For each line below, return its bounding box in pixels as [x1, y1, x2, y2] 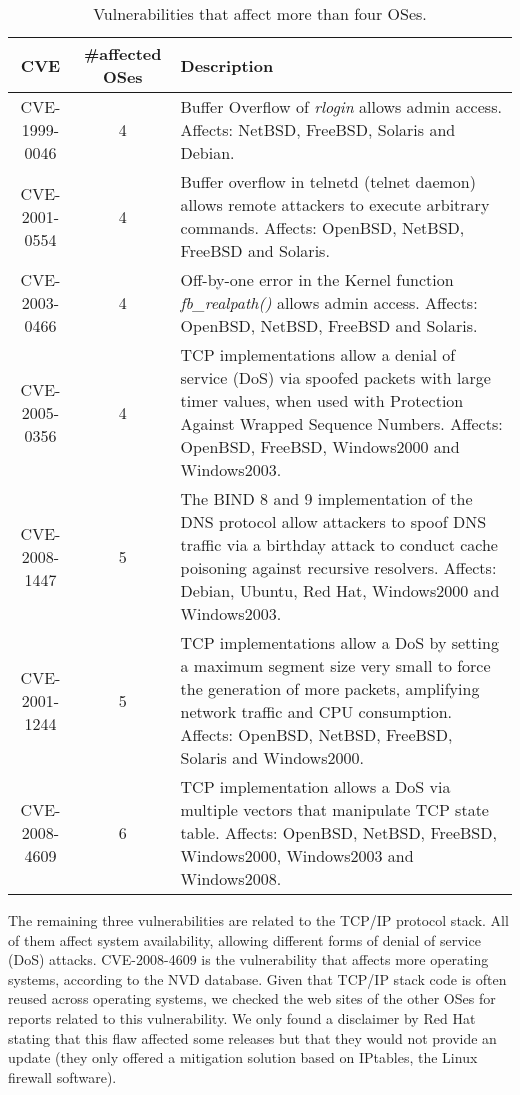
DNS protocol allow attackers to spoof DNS [180, 510, 487, 533]
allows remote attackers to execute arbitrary [180, 193, 490, 216]
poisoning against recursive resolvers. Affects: [180, 556, 497, 579]
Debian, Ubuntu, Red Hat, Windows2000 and [180, 579, 500, 602]
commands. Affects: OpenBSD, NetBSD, [180, 216, 465, 239]
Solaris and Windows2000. [180, 746, 364, 769]
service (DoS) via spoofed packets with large [180, 366, 491, 389]
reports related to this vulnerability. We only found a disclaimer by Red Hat [8, 1007, 476, 1028]
